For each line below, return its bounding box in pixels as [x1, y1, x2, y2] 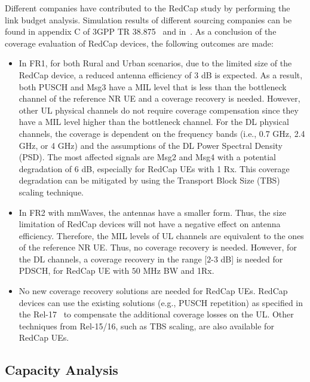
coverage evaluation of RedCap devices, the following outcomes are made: [5, 36, 274, 49]
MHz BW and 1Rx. [143, 264, 214, 277]
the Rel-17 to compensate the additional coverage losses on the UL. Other [19, 308, 294, 320]
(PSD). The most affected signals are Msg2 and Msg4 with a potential [19, 151, 276, 163]
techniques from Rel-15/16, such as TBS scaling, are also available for [19, 319, 274, 332]
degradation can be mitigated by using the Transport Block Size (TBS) [19, 174, 280, 187]
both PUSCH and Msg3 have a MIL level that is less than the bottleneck [19, 80, 287, 93]
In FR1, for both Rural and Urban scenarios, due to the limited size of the [19, 57, 292, 69]
